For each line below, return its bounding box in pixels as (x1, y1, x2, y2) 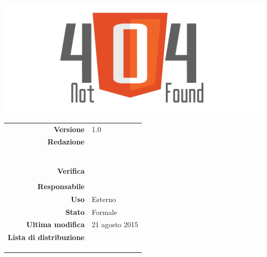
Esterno (91, 193, 116, 204)
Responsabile (37, 180, 85, 191)
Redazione (47, 136, 85, 147)
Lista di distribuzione (8, 232, 85, 243)
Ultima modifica (26, 219, 85, 230)
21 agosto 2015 (91, 219, 139, 230)
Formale (91, 206, 117, 217)
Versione (53, 123, 85, 134)
